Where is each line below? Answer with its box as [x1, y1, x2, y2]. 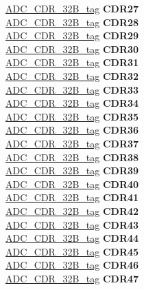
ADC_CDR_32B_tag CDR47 [5, 271, 139, 285]
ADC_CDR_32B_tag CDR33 [5, 82, 139, 96]
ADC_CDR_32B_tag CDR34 [5, 96, 139, 110]
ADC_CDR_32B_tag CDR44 [5, 231, 139, 245]
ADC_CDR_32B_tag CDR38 [5, 149, 139, 164]
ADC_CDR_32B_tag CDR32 [5, 68, 139, 83]
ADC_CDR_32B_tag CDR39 [5, 163, 139, 178]
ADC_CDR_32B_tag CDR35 [5, 109, 139, 123]
